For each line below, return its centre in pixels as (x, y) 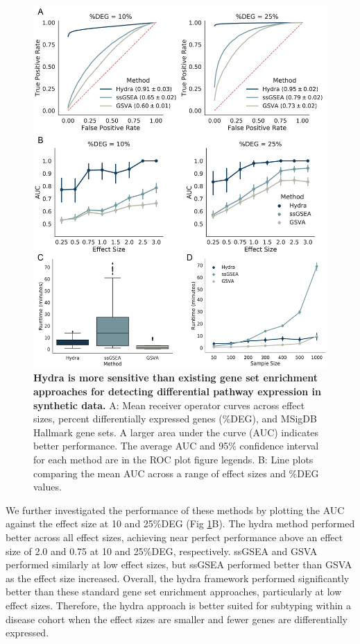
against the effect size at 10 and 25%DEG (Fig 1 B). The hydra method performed (180, 523)
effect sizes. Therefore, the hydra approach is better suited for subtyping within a (179, 605)
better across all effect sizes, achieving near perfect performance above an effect (174, 537)
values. (48, 487)
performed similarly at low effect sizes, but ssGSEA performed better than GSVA (179, 564)
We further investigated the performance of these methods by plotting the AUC (175, 510)
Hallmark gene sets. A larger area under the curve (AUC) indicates (176, 432)
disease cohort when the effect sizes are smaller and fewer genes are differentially (177, 619)
